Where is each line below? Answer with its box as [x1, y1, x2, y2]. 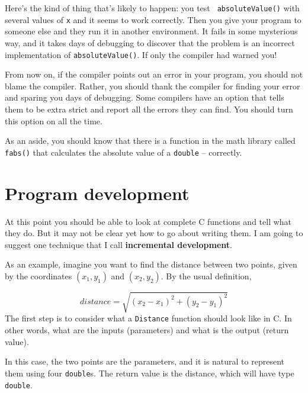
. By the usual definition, [161, 269, 252, 282]
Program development [5, 181, 190, 205]
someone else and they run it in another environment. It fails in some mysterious [5, 25, 298, 37]
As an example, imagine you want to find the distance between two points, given [5, 258, 297, 270]
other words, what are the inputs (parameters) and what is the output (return [5, 324, 289, 336]
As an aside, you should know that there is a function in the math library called [5, 134, 296, 147]
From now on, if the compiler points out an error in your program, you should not [5, 68, 303, 80]
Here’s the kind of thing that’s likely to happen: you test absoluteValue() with [5, 2, 300, 14]
